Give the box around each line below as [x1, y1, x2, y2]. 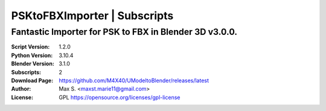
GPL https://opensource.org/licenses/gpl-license [59, 94, 181, 101]
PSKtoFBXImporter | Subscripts [11, 9, 174, 22]
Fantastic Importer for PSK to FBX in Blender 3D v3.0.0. [11, 26, 238, 37]
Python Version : [11, 52, 53, 59]
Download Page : [11, 77, 54, 84]
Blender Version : [11, 60, 54, 67]
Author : [11, 85, 31, 92]
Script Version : [11, 43, 50, 50]
